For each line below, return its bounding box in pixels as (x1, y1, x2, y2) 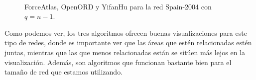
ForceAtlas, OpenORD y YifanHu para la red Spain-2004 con (24, 1, 212, 11)
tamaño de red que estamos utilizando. (4, 67, 123, 77)
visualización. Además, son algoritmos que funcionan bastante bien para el (4, 57, 232, 67)
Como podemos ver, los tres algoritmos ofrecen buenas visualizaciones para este (4, 27, 247, 38)
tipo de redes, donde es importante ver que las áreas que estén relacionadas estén (4, 37, 252, 48)
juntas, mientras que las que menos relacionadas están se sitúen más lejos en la (4, 47, 245, 57)
